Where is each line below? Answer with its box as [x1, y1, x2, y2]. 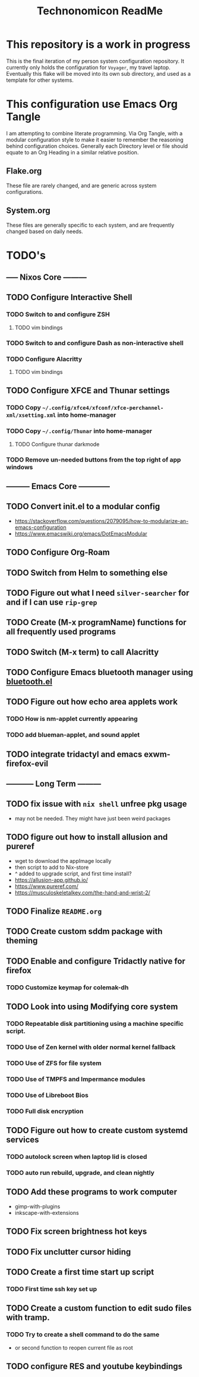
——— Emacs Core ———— [6, 481, 110, 491]
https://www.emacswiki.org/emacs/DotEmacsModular [14, 530, 147, 537]
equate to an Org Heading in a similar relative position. [6, 148, 139, 156]
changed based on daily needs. [6, 228, 83, 235]
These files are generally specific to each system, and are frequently [6, 221, 175, 228]
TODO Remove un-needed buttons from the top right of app [6, 455, 181, 463]
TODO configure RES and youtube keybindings [6, 1361, 183, 1371]
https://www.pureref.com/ [14, 883, 79, 890]
